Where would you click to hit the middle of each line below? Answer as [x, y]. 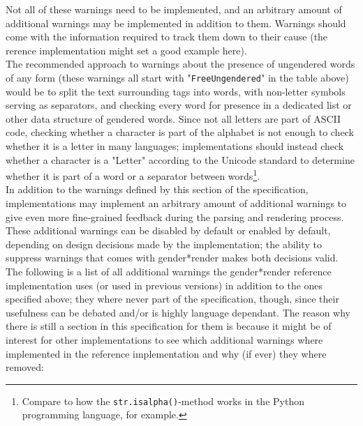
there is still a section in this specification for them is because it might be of [169, 326]
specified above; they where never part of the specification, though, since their [172, 299]
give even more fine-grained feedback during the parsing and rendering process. [175, 216]
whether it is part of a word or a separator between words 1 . [133, 175]
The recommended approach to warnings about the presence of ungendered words [180, 64]
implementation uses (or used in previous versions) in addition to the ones [164, 285]
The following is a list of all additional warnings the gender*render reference [169, 271]
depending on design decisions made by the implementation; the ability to [164, 244]
